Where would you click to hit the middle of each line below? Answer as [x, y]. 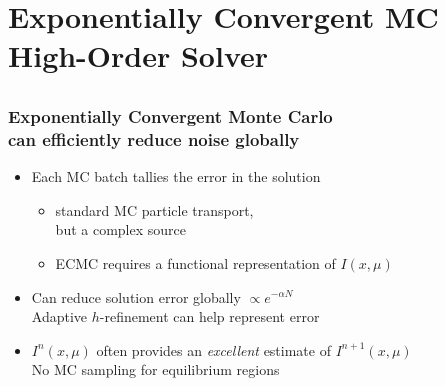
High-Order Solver [138, 55]
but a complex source [120, 229]
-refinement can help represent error [209, 316]
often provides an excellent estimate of [213, 349]
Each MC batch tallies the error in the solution [176, 176]
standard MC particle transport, [154, 209]
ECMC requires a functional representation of [195, 262]
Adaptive [59, 316]
